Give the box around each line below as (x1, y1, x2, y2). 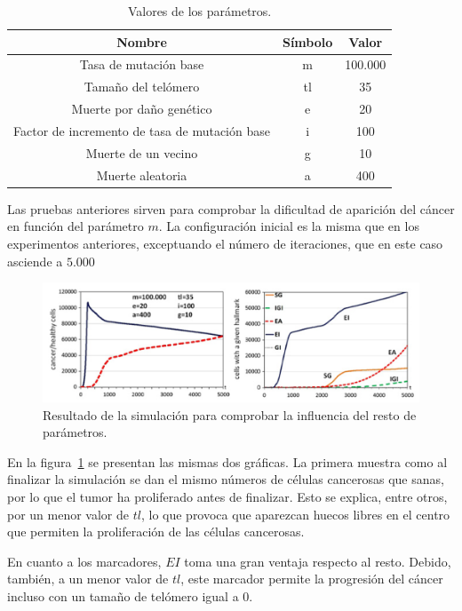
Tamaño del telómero (84, 77, 200, 96)
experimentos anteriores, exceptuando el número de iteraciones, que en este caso (7, 234, 443, 252)
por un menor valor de (7, 504, 130, 523)
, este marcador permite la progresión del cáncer (180, 569, 443, 588)
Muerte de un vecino (85, 143, 198, 162)
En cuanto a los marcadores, (7, 551, 162, 570)
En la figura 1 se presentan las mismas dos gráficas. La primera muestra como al (7, 452, 448, 471)
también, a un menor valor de (7, 569, 169, 588)
